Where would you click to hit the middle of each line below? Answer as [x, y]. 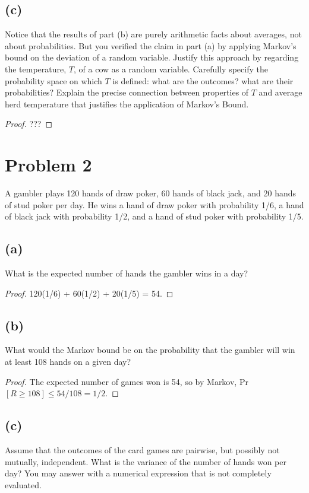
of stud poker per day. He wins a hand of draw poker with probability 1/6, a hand [154, 204]
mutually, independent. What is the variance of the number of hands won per [146, 461]
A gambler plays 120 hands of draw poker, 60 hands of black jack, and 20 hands [151, 193]
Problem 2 [48, 165]
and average [280, 92]
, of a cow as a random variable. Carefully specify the [171, 69]
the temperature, [36, 69]
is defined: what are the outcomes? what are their [203, 80]
